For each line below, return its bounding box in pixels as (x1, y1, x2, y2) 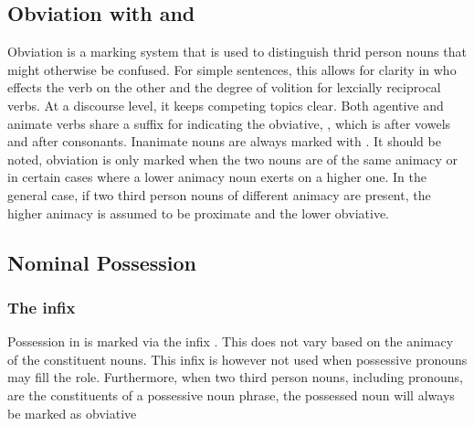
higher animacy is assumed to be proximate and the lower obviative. (7, 203, 389, 222)
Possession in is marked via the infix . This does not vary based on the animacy (7, 332, 454, 351)
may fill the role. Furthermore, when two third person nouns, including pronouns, (7, 367, 463, 387)
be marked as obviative (7, 403, 137, 422)
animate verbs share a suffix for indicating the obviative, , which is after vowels (7, 113, 451, 133)
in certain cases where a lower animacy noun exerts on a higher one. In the (7, 167, 427, 186)
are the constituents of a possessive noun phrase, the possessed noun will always (7, 385, 455, 404)
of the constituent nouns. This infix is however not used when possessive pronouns (7, 349, 468, 368)
